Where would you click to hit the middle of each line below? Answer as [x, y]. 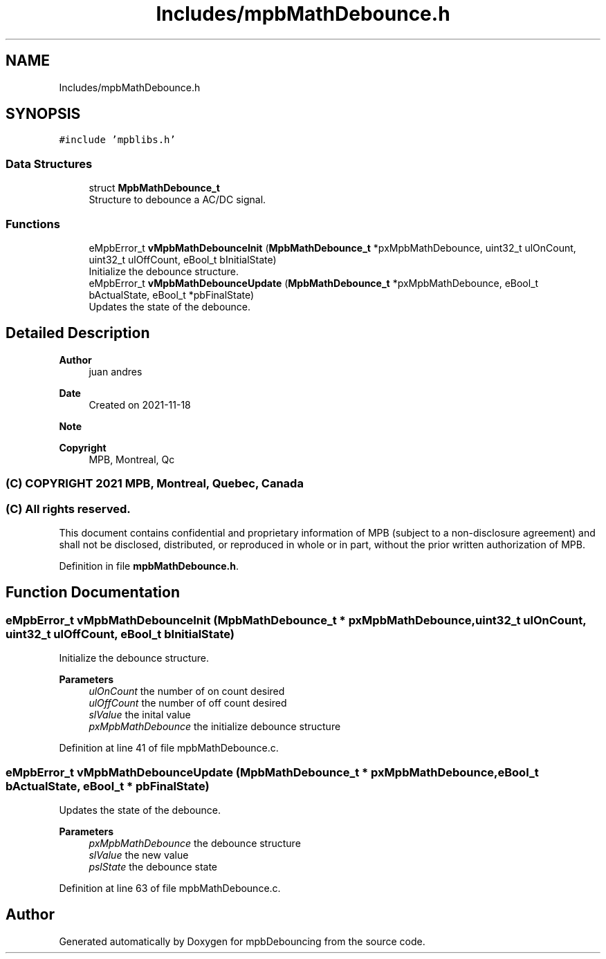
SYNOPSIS [43, 114]
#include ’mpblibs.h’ [117, 140]
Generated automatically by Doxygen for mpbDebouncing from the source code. [242, 941]
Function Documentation [93, 593]
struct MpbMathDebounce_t [154, 188]
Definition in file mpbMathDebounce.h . [149, 566]
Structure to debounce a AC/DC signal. [177, 200]
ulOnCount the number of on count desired [187, 691]
